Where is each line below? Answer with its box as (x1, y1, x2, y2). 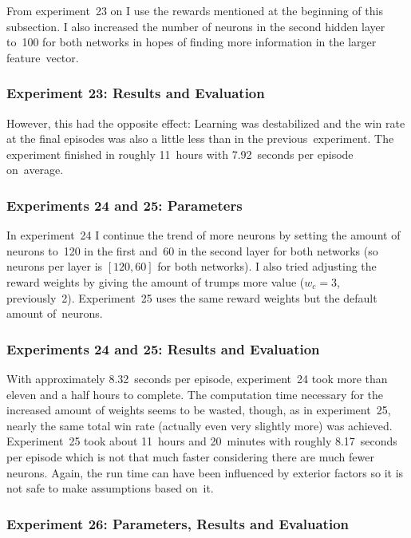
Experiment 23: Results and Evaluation (6, 83, 265, 103)
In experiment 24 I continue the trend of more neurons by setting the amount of (6, 227, 401, 243)
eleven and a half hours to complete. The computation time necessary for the (6, 386, 384, 402)
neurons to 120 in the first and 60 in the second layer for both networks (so (6, 242, 378, 259)
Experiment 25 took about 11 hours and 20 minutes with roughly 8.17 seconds (6, 433, 397, 449)
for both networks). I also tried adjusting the (157, 258, 377, 275)
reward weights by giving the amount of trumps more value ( (6, 273, 305, 290)
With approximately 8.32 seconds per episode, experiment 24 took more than (6, 370, 388, 386)
